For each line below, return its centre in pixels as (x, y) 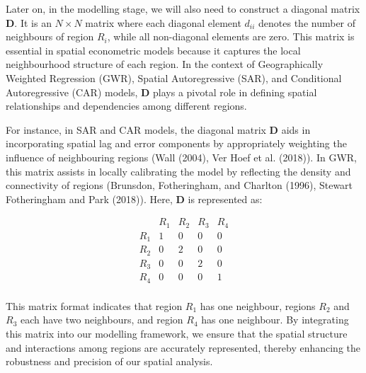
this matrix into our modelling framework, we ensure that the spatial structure (177, 333)
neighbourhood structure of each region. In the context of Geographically (165, 64)
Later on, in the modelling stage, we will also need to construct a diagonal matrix (183, 8)
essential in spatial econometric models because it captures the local (153, 50)
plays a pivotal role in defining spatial (235, 92)
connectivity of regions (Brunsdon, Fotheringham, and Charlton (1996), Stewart (179, 185)
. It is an (33, 22)
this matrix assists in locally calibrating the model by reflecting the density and (178, 171)
